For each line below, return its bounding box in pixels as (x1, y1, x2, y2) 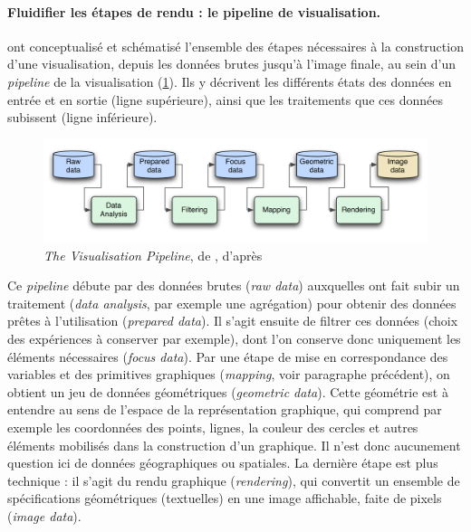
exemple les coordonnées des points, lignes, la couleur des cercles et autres (7, 417, 418, 436)
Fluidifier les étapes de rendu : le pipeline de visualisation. (7, 2, 381, 21)
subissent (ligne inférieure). (7, 108, 158, 127)
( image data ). (7, 506, 82, 525)
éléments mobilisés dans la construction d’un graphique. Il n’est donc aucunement (7, 435, 461, 454)
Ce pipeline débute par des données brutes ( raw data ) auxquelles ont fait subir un (7, 276, 460, 295)
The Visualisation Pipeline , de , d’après (43, 245, 263, 264)
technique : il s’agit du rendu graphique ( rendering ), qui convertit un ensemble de (7, 470, 460, 489)
